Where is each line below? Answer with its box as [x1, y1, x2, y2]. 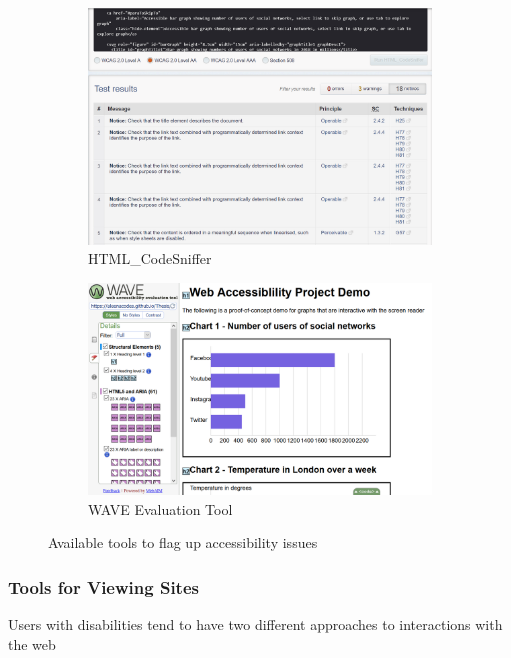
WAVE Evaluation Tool [88, 498, 233, 519]
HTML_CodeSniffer [88, 248, 212, 269]
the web [8, 633, 56, 654]
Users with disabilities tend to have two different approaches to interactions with [8, 614, 503, 634]
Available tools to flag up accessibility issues [48, 532, 318, 553]
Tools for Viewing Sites [8, 574, 199, 599]
